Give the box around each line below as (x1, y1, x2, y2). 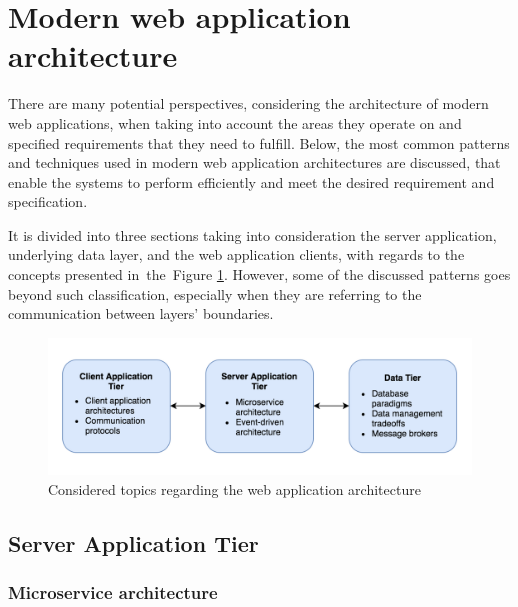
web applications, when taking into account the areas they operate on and (8, 112, 462, 133)
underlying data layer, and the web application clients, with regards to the (8, 244, 465, 265)
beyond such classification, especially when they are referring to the (8, 283, 422, 304)
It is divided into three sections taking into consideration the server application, (8, 224, 497, 245)
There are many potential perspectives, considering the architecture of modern (8, 93, 489, 114)
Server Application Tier (8, 527, 259, 558)
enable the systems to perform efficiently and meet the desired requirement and (8, 171, 495, 192)
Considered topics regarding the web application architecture (48, 478, 421, 499)
